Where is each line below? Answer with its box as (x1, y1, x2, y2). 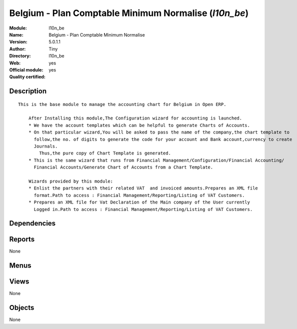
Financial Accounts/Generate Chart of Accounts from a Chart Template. (33, 164, 213, 170)
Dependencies (9, 219, 56, 227)
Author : (9, 45, 26, 52)
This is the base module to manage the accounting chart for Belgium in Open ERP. (18, 101, 226, 107)
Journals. (33, 143, 58, 149)
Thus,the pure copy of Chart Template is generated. (39, 150, 171, 156)
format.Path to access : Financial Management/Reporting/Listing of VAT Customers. (33, 192, 245, 198)
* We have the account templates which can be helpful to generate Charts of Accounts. (28, 122, 250, 128)
